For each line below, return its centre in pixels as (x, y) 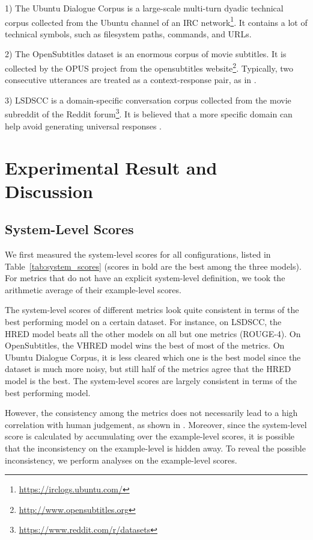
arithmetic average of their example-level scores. (93, 289)
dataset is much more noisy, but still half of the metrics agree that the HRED (148, 369)
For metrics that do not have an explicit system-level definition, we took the (145, 278)
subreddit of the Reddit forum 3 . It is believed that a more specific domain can (149, 113)
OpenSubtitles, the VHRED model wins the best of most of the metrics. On (145, 345)
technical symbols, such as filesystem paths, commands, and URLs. (128, 33)
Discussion (49, 191)
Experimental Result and (111, 167)
